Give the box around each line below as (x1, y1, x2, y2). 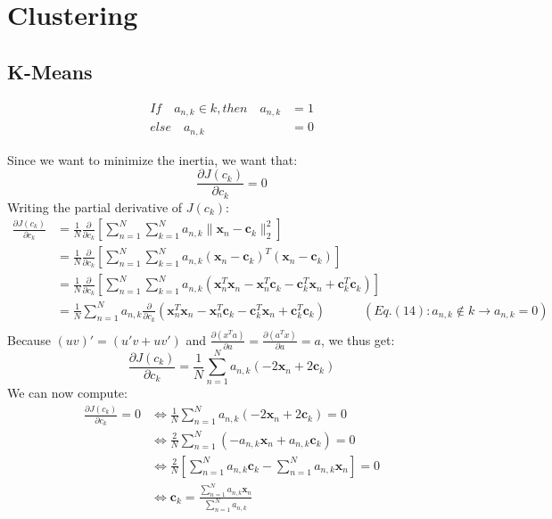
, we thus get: (320, 330, 395, 349)
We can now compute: (7, 383, 128, 402)
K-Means (7, 57, 93, 85)
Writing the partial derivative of (7, 197, 183, 216)
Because (7, 330, 51, 349)
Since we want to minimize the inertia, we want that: (7, 150, 298, 169)
